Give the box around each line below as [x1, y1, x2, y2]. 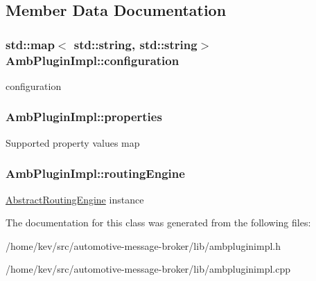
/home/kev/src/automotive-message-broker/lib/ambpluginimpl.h [6, 238, 281, 253]
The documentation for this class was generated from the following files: [6, 215, 311, 230]
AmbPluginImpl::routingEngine [6, 165, 185, 182]
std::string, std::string [73, 35, 197, 53]
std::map [6, 35, 55, 53]
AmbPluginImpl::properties [6, 108, 162, 125]
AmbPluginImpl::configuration [6, 51, 179, 69]
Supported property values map [6, 135, 140, 149]
